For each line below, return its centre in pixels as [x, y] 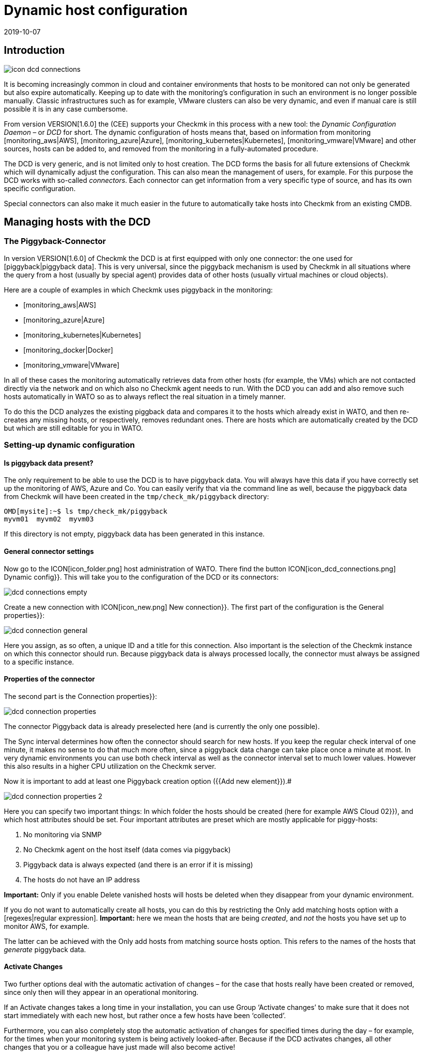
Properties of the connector [49, 679]
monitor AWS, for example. [47, 926]
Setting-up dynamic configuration [70, 445]
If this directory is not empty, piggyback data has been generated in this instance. [134, 534]
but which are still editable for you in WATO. [73, 428]
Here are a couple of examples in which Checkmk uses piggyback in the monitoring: [138, 290]
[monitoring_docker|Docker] [68, 350]
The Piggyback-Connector [55, 241]
